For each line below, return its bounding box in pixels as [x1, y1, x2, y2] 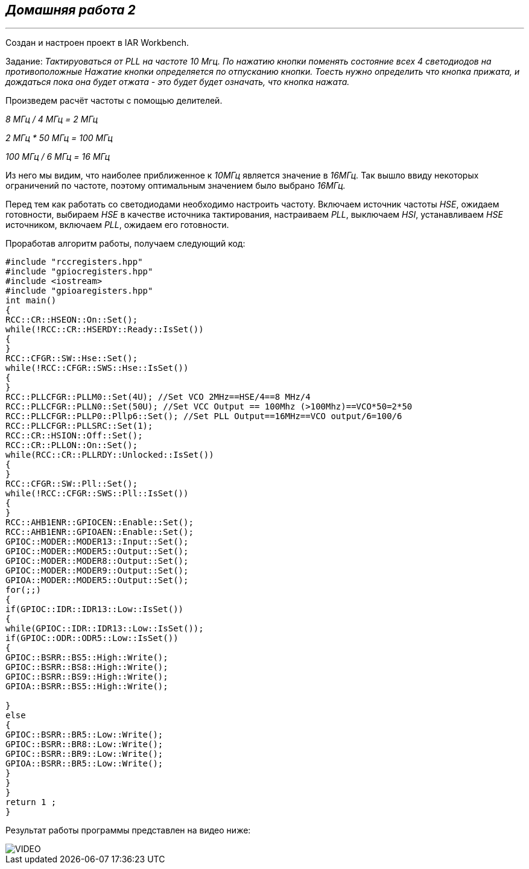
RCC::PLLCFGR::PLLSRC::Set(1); [5, 421, 153, 431]
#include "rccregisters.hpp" [5, 257, 143, 267]
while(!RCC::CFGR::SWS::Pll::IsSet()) [5, 488, 189, 499]
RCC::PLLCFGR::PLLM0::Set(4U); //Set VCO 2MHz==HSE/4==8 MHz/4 [5, 392, 311, 402]
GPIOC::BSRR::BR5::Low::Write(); [5, 730, 163, 740]
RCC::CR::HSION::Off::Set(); [5, 431, 143, 441]
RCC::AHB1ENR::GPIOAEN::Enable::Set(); [5, 527, 194, 537]
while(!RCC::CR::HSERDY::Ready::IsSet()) [5, 324, 204, 335]
